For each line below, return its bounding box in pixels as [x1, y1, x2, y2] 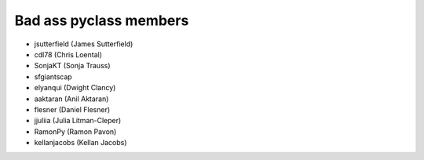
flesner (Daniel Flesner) [34, 104, 111, 114]
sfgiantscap [34, 71, 72, 82]
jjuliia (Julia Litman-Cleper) [34, 116, 122, 125]
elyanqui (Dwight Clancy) [34, 83, 116, 93]
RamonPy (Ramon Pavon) [34, 126, 117, 136]
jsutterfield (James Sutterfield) [34, 39, 133, 49]
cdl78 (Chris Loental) [34, 49, 102, 59]
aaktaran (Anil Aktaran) [34, 94, 109, 104]
